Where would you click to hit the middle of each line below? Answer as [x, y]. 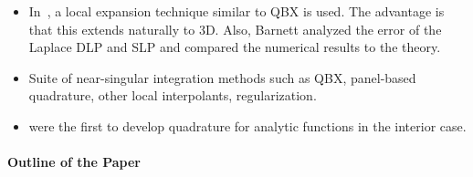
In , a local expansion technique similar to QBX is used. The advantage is [236, 11]
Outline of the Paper [74, 162]
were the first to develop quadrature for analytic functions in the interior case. [247, 125]
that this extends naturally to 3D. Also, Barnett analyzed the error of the [235, 29]
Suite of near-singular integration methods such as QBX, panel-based [222, 77]
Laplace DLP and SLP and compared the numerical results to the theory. [235, 47]
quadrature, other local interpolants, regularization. [173, 95]
